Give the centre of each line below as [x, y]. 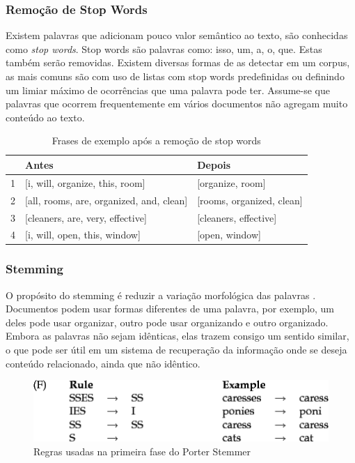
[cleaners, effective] [237, 217]
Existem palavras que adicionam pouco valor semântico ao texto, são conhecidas [177, 35]
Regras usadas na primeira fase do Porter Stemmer [142, 451]
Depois [214, 164]
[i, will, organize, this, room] [85, 182]
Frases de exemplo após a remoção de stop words [156, 141]
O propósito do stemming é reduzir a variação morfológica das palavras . [161, 295]
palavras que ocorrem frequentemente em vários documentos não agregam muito [177, 104]
